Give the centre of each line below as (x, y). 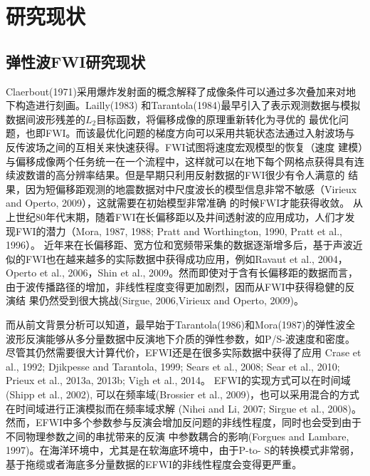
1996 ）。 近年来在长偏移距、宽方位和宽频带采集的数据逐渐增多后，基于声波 (179, 245)
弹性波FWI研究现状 (76, 61)
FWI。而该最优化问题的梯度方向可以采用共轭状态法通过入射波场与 (200, 133)
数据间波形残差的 (46, 119)
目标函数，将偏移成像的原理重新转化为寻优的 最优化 (217, 119)
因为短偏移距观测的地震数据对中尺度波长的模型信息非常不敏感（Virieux (191, 188)
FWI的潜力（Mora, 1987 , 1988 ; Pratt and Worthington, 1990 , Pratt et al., (179, 231)
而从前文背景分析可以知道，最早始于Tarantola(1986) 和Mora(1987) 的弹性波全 (181, 325)
